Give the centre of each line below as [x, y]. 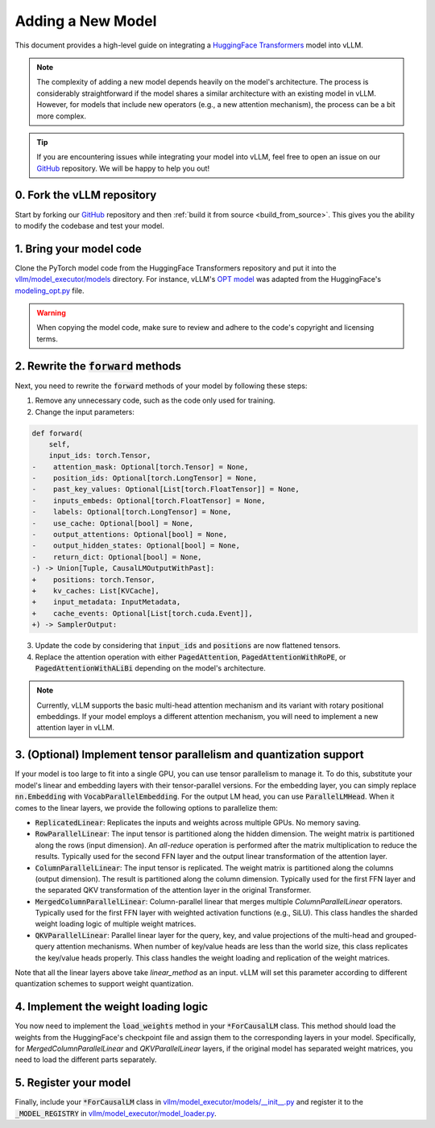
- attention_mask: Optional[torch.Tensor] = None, [140, 467]
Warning [51, 313]
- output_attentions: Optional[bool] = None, [130, 535]
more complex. [61, 116]
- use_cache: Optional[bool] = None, [112, 523]
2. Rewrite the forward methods [98, 366]
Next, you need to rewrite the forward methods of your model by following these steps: [161, 386]
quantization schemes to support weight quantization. [104, 984]
